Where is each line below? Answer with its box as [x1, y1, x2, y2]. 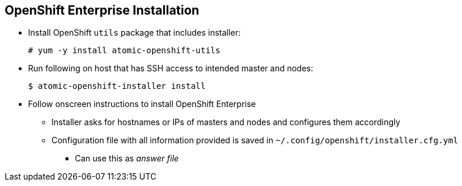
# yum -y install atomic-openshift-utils [28, 46, 220, 56]
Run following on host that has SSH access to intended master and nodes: [28, 63, 313, 74]
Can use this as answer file [75, 153, 179, 164]
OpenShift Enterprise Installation [5, 3, 199, 18]
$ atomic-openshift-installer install [28, 81, 206, 91]
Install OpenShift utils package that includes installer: [28, 27, 241, 38]
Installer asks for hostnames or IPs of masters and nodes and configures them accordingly [51, 117, 401, 128]
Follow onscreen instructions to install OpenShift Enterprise [28, 99, 256, 109]
